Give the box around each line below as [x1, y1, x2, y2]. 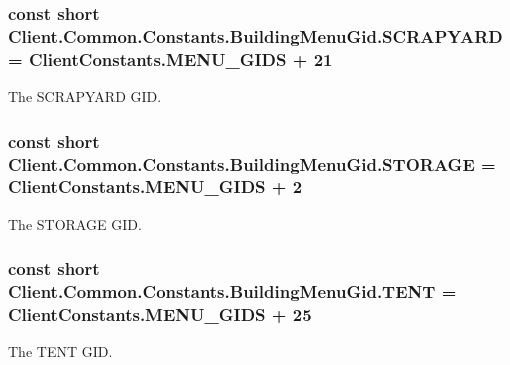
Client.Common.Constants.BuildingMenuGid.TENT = [8, 279, 457, 304]
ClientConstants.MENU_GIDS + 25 [8, 302, 312, 327]
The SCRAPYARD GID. [8, 86, 162, 107]
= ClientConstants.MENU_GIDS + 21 [8, 46, 333, 71]
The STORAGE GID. [8, 213, 142, 234]
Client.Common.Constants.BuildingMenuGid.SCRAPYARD [8, 23, 503, 48]
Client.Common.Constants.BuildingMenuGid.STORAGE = [8, 151, 496, 176]
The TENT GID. [8, 341, 113, 362]
